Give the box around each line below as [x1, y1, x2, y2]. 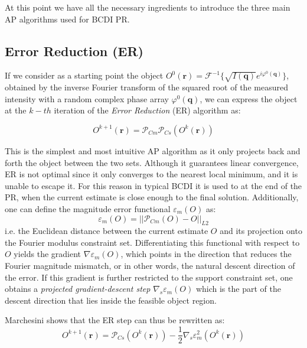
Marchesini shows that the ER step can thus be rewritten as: [5, 314, 225, 326]
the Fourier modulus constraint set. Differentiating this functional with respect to [5, 236, 300, 248]
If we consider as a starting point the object [5, 69, 164, 82]
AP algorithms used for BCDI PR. [5, 12, 130, 25]
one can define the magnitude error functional [5, 202, 171, 214]
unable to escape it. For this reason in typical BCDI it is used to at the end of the [5, 179, 302, 191]
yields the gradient [14, 248, 81, 260]
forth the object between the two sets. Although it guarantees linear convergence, [5, 156, 299, 168]
